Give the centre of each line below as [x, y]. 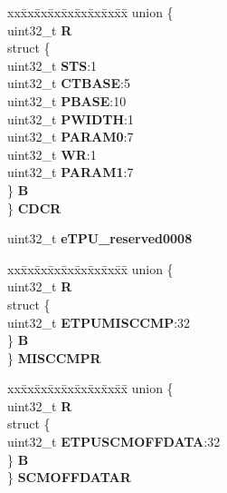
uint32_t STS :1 [52, 65]
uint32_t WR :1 [52, 154]
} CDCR [34, 207]
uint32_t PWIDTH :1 [71, 118]
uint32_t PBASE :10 [67, 100]
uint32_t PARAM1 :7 [71, 172]
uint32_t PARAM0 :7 [71, 137]
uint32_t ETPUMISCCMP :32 [99, 322]
